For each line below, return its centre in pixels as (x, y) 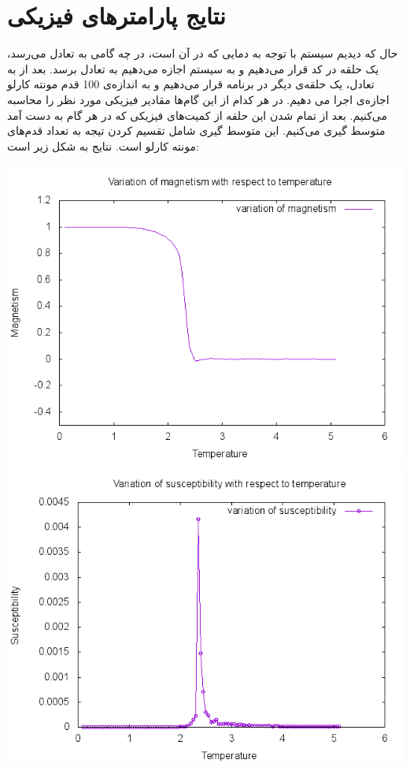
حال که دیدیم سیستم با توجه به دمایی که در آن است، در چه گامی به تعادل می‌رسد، (203, 53)
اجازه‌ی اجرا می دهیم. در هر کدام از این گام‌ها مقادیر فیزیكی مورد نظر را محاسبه (198, 99)
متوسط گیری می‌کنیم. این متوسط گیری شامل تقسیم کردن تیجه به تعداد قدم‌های (196, 130)
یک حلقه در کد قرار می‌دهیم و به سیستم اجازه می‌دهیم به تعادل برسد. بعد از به (193, 68)
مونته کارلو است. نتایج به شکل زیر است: (103, 145)
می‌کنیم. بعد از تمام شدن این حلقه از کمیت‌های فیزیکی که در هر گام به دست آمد (197, 115)
